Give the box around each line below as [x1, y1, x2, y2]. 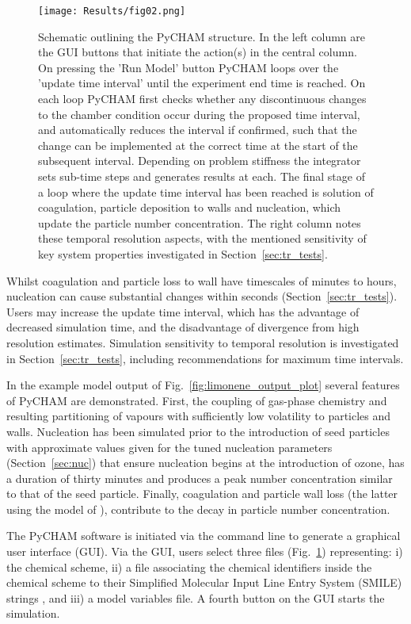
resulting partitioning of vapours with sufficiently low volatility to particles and [6, 408, 391, 424]
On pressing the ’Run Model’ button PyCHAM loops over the [38, 59, 339, 75]
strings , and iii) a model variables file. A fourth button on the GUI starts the [6, 589, 385, 606]
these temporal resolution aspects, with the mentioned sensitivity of [38, 230, 367, 247]
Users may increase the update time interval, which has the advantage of [6, 303, 360, 320]
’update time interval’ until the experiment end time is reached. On [38, 75, 366, 91]
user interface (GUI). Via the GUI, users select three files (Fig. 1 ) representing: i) [6, 543, 403, 560]
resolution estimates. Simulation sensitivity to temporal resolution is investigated [6, 334, 399, 350]
